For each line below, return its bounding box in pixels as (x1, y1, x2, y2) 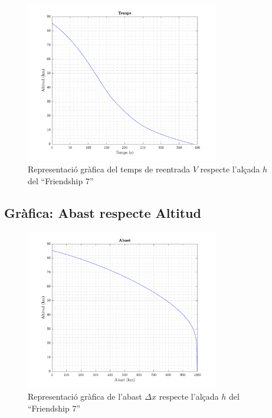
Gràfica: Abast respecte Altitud (4, 204, 201, 222)
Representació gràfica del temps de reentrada (28, 163, 191, 175)
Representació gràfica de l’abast (28, 390, 142, 403)
